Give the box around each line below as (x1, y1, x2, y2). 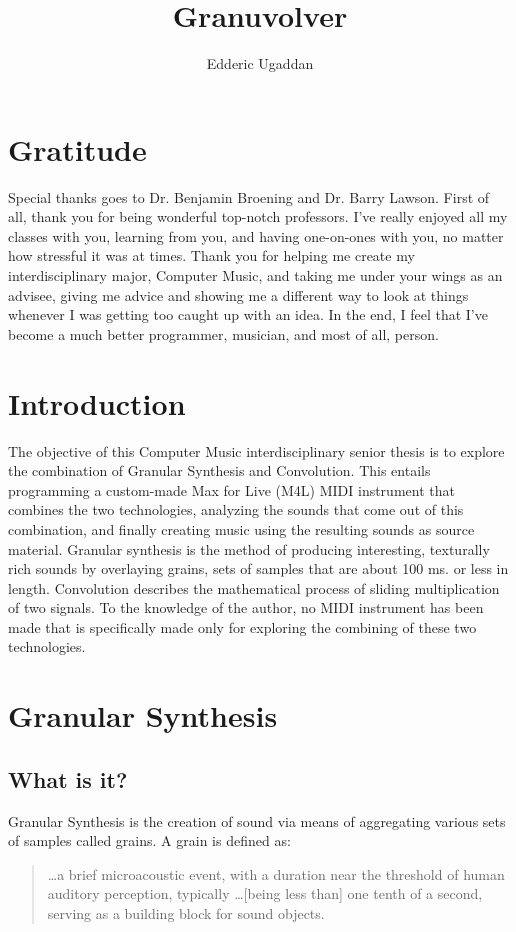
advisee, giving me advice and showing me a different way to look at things (8, 284, 469, 305)
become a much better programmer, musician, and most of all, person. (8, 323, 439, 344)
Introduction (8, 382, 186, 423)
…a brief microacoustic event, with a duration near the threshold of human (47, 863, 505, 884)
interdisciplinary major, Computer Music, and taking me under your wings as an (8, 265, 503, 286)
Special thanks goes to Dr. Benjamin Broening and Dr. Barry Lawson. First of (8, 186, 490, 207)
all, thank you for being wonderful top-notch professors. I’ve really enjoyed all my (8, 206, 508, 227)
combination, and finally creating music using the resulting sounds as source (8, 518, 475, 539)
